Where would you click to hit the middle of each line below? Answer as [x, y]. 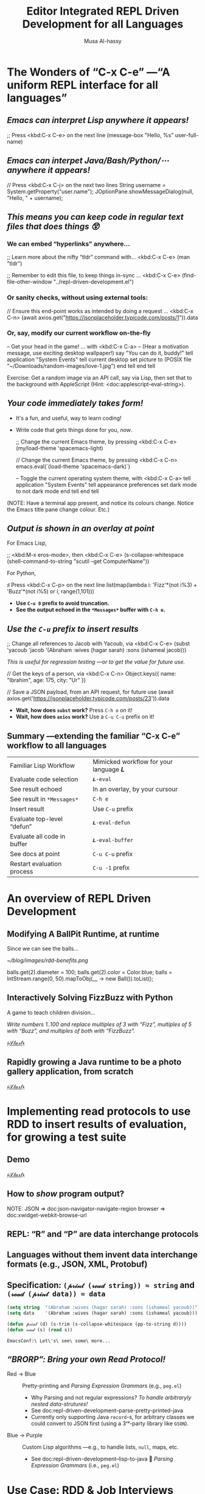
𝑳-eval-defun [111, 823]
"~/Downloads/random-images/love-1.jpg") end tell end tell [81, 366]
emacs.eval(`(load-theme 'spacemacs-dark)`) [73, 466]
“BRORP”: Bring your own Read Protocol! [86, 1360]
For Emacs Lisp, [27, 543]
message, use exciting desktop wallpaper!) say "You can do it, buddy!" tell [100, 353]
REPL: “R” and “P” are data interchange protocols [103, 1234]
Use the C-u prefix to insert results [73, 629]
